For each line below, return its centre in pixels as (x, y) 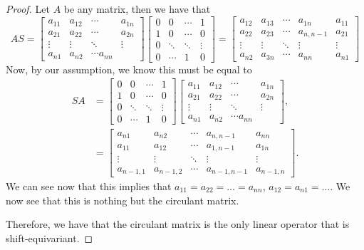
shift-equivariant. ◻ (50, 238)
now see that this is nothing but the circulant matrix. (123, 200)
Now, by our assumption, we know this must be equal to (129, 69)
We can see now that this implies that (89, 186)
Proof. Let (28, 9)
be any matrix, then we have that (137, 9)
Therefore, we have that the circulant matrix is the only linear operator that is (178, 224)
